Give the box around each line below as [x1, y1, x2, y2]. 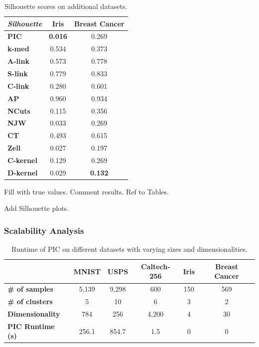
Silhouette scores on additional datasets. [4, 1, 128, 11]
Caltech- [141, 261, 170, 271]
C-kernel [7, 155, 37, 165]
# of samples [7, 284, 53, 294]
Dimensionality [7, 308, 60, 319]
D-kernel [7, 167, 38, 177]
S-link [7, 68, 28, 78]
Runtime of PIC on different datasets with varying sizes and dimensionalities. [11, 244, 248, 254]
